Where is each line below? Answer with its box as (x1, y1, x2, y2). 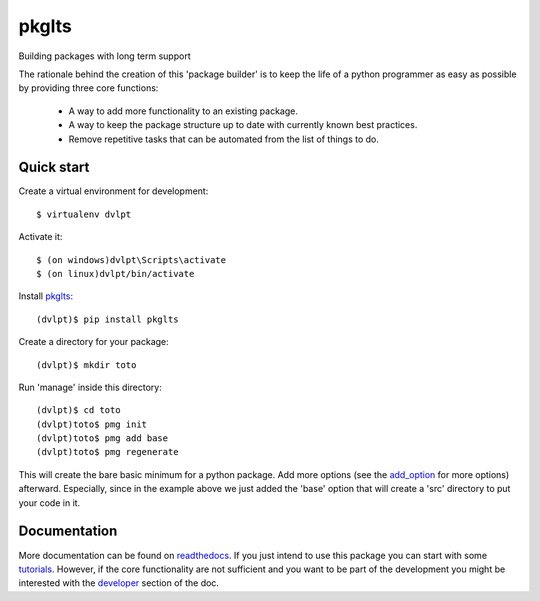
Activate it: (18, 231, 63, 243)
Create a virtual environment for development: (18, 185, 209, 197)
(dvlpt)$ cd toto (36, 405, 121, 416)
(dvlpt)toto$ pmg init (36, 418, 148, 430)
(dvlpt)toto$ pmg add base (36, 433, 169, 444)
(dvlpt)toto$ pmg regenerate (36, 446, 179, 458)
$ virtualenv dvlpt (36, 208, 132, 220)
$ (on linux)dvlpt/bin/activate (36, 268, 195, 279)
